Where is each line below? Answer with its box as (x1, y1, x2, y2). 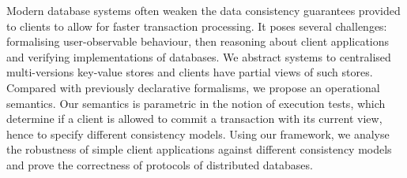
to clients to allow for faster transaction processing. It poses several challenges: (6, 17, 387, 34)
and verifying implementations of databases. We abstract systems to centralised (6, 48, 391, 65)
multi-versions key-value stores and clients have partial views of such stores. (6, 64, 373, 80)
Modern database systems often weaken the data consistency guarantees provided (6, 2, 401, 18)
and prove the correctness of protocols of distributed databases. (6, 156, 313, 172)
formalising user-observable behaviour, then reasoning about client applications (6, 33, 390, 50)
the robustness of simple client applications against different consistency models (6, 141, 392, 158)
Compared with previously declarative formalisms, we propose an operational (6, 79, 380, 95)
